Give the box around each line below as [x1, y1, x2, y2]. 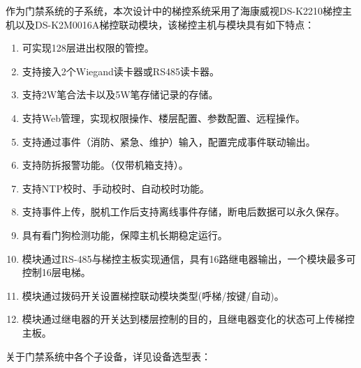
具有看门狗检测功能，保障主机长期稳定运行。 [22, 227, 228, 242]
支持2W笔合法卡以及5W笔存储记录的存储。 [22, 87, 219, 102]
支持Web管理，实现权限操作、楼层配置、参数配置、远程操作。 [22, 110, 306, 125]
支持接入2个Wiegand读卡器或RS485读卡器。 [22, 63, 219, 78]
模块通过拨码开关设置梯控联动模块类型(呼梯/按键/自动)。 [22, 288, 284, 302]
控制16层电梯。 [22, 265, 91, 279]
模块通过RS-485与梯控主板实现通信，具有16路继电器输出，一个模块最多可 [22, 251, 356, 266]
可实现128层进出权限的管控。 [22, 40, 154, 55]
